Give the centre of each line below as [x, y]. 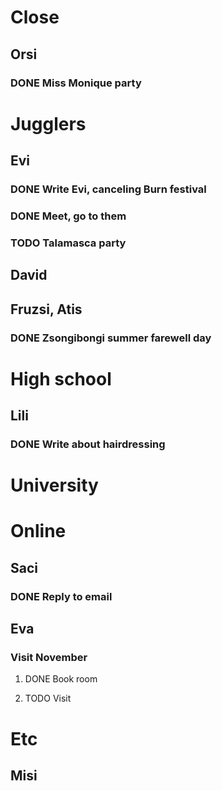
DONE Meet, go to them [68, 216]
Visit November [49, 658]
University [54, 485]
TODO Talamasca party [68, 243]
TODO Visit [48, 698]
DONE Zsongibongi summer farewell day [111, 338]
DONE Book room [61, 679]
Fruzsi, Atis [46, 309]
